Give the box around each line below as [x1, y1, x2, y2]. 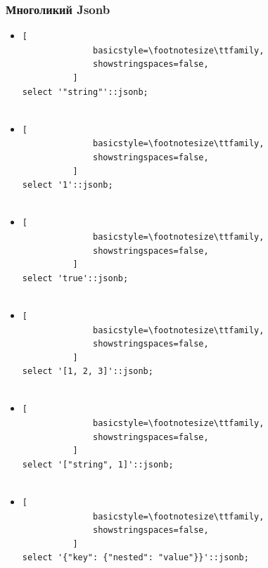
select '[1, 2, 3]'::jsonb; [22, 366, 153, 377]
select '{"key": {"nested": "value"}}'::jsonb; [22, 553, 249, 563]
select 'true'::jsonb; [22, 273, 129, 283]
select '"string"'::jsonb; [22, 86, 148, 97]
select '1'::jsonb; [22, 180, 113, 191]
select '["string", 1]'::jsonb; [22, 459, 174, 470]
